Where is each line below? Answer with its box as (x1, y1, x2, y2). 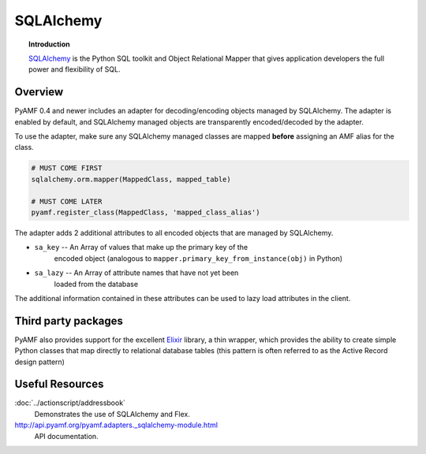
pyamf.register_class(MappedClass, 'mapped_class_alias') (31, 207, 260, 217)
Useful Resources (14, 378, 104, 391)
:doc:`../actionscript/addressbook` (14, 398, 126, 407)
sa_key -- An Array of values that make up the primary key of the (34, 243, 248, 252)
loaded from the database (54, 279, 138, 288)
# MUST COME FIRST (31, 164, 103, 173)
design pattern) (14, 357, 65, 367)
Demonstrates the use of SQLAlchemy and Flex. (34, 409, 191, 419)
